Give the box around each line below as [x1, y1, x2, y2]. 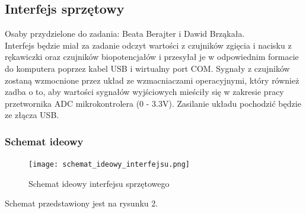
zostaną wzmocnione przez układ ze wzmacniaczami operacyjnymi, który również [5, 74, 299, 86]
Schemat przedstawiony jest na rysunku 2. [5, 197, 158, 209]
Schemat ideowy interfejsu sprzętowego [28, 177, 170, 189]
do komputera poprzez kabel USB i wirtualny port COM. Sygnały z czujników [5, 62, 290, 74]
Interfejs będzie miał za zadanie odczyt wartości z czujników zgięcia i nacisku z [5, 39, 292, 51]
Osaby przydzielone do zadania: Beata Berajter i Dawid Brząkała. [5, 27, 245, 40]
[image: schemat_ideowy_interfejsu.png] [28, 160, 190, 169]
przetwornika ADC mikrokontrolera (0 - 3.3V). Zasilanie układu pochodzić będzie [5, 97, 301, 109]
